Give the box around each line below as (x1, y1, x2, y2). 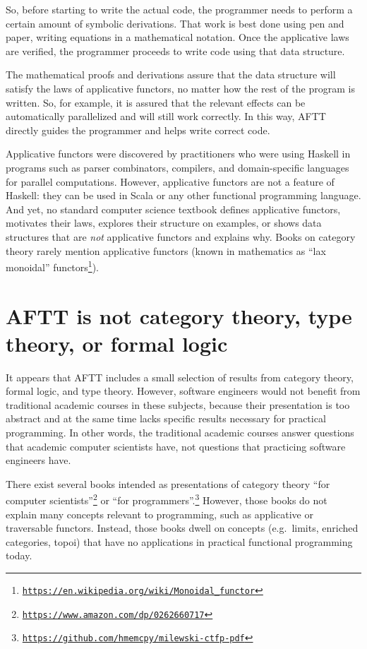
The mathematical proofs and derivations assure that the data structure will (6, 67, 336, 82)
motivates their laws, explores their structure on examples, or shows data (6, 215, 322, 230)
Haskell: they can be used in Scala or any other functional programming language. (6, 188, 361, 203)
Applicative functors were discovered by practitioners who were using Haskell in (6, 146, 351, 161)
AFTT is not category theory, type (6, 301, 352, 330)
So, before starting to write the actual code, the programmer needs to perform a (6, 2, 353, 16)
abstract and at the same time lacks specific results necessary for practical (6, 411, 326, 426)
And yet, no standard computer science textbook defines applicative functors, (6, 201, 341, 216)
